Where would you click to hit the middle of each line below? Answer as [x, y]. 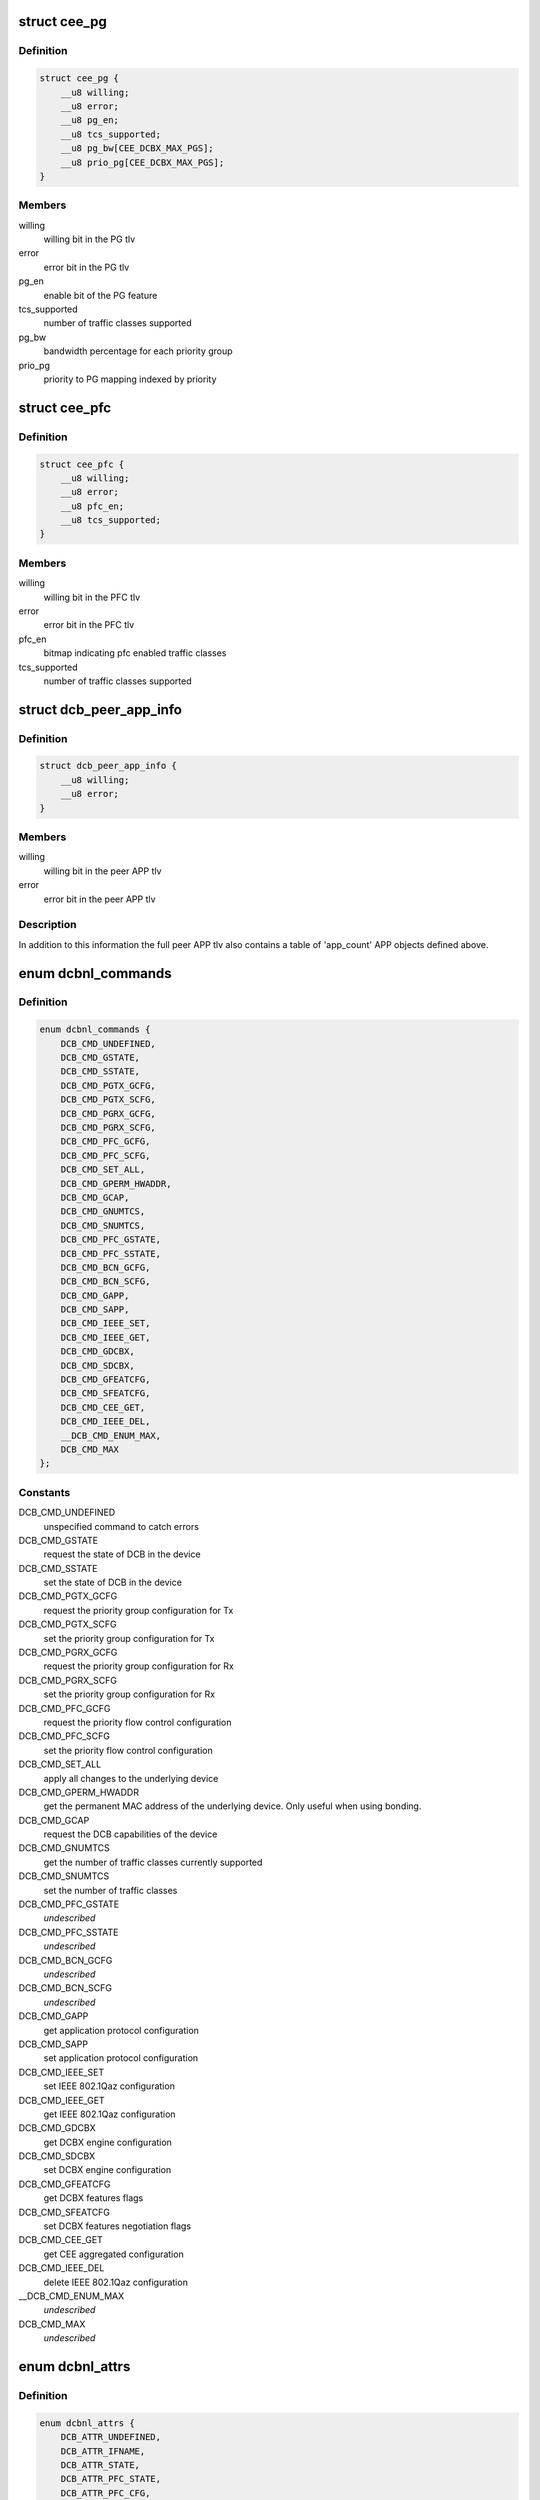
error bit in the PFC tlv [89, 625]
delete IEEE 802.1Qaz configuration [116, 2282]
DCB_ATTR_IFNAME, [103, 2451]
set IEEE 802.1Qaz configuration [109, 2086]
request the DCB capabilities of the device [130, 1834]
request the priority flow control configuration [137, 1722]
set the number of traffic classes [110, 1890]
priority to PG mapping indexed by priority [130, 379]
